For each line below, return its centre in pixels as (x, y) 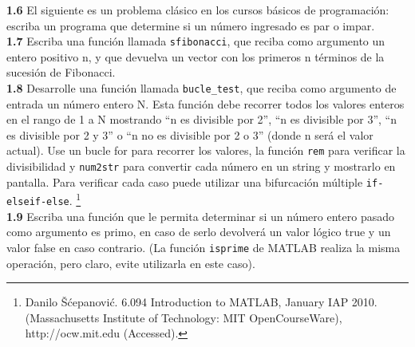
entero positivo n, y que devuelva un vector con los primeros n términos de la (196, 56)
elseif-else (38, 202)
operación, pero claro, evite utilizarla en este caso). (131, 263)
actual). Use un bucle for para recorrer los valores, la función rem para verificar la (206, 150)
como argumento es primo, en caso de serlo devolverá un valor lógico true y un (199, 232)
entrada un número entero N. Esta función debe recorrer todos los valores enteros (206, 103)
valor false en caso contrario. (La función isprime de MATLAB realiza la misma (204, 247)
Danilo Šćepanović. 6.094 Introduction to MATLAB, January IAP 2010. (201, 302)
